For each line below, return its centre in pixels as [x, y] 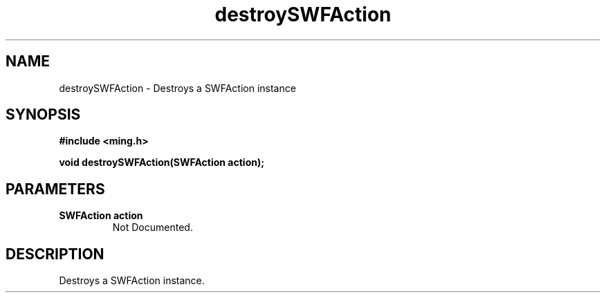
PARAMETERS [55, 189]
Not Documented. [153, 227]
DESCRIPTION [55, 254]
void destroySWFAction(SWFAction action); [162, 162]
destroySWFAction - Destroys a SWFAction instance [177, 88]
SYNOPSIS [43, 115]
